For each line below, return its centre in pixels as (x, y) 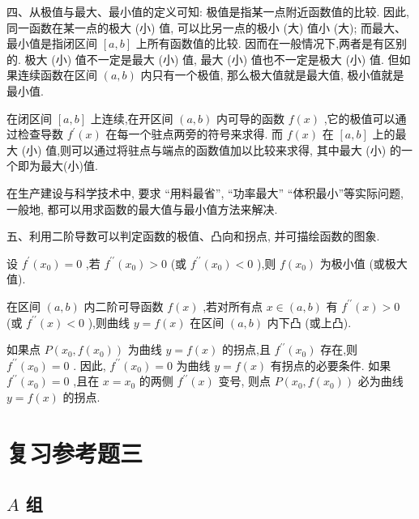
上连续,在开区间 (132, 118)
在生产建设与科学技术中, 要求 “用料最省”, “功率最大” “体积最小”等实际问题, (205, 192)
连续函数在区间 (57, 75)
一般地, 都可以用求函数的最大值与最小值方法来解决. (142, 208)
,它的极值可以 (359, 118)
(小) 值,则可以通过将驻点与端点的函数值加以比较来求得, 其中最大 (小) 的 (211, 149)
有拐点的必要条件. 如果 (331, 365)
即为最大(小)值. (58, 166)
